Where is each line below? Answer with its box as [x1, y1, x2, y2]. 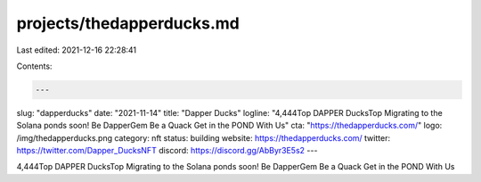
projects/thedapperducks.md [16, 13, 240, 33]
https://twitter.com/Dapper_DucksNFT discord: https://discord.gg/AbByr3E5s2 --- [16, 145, 318, 156]
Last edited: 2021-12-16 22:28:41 [16, 45, 137, 55]
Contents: [16, 61, 53, 71]
